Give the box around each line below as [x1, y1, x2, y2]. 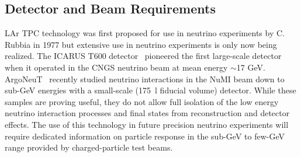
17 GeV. [236, 61, 265, 73]
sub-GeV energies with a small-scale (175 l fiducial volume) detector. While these [5, 84, 296, 96]
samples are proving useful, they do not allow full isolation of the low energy [5, 95, 279, 107]
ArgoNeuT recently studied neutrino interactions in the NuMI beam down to [5, 72, 285, 85]
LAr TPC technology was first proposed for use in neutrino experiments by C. [5, 27, 285, 39]
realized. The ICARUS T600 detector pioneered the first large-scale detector [5, 50, 282, 62]
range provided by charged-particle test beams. [5, 141, 173, 153]
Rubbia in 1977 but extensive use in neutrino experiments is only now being [5, 38, 277, 50]
